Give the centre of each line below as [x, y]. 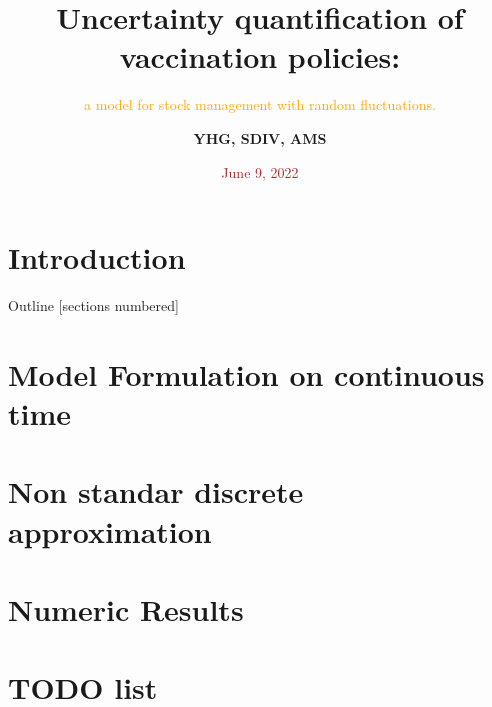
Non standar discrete [156, 491]
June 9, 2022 [260, 171]
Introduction [97, 257]
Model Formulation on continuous [246, 373]
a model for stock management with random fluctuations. [260, 104]
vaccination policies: [260, 56]
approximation [110, 530]
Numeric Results [126, 608]
